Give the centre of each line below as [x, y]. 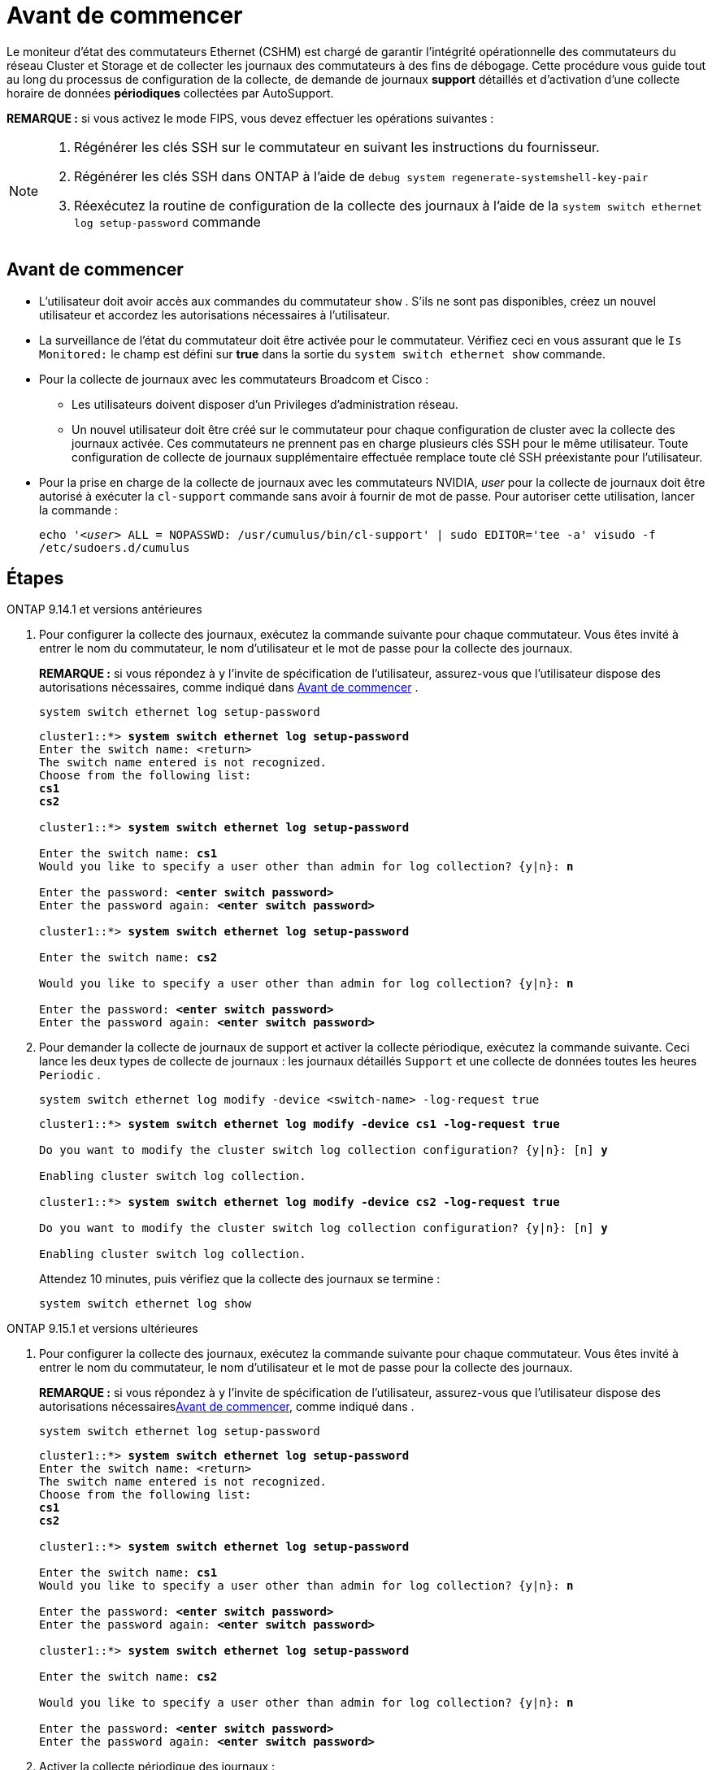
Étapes [35, 579]
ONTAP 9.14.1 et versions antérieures [104, 610]
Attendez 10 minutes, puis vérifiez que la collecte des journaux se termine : [240, 1279]
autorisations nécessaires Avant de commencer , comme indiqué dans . [227, 1407]
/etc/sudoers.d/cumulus [115, 547]
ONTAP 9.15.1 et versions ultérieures [102, 1329]
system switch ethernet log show [145, 1304]
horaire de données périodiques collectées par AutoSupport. [170, 93]
